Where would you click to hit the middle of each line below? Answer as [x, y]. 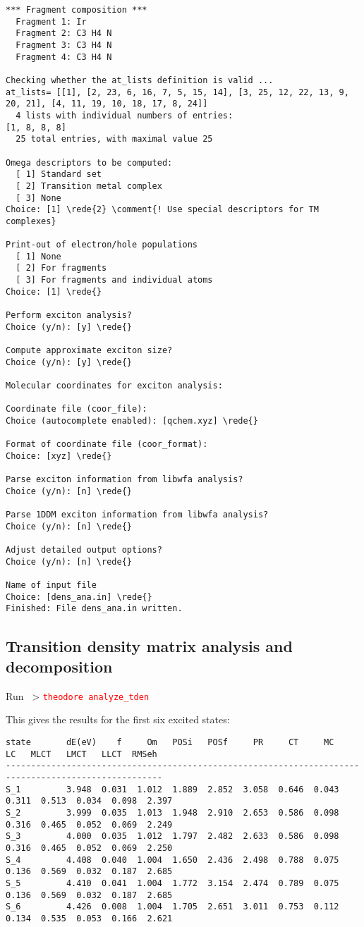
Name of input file [51, 585]
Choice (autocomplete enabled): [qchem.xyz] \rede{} [132, 420]
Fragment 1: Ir [51, 22]
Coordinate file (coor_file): [77, 409]
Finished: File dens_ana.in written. [94, 609]
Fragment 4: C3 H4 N [64, 57]
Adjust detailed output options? [84, 550]
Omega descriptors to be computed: [89, 162]
